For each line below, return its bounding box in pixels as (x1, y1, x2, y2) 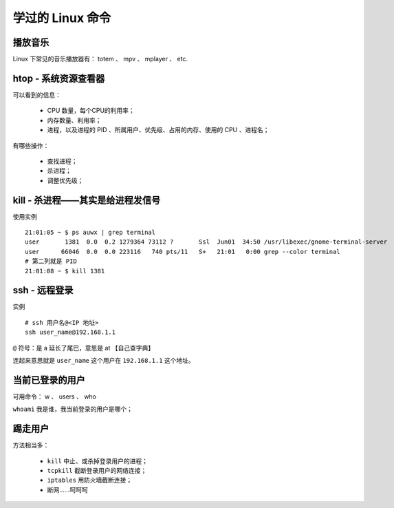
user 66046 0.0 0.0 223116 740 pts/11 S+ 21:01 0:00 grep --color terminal (25, 248, 340, 255)
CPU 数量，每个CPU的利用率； (47, 107, 135, 115)
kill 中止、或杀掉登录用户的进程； (47, 456, 148, 465)
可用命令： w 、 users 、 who (12, 392, 96, 401)
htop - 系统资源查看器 (12, 72, 105, 84)
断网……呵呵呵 (47, 485, 89, 494)
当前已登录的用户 (12, 374, 85, 385)
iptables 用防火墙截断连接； (47, 476, 133, 485)
